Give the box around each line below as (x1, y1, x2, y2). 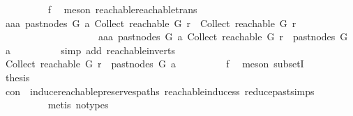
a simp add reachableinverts (5, 42, 175, 57)
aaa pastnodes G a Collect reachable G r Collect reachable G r (5, 15, 296, 30)
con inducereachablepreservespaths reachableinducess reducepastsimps (5, 83, 315, 98)
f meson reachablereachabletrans (47, 2, 197, 16)
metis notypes (47, 97, 109, 112)
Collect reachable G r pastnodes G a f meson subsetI (5, 56, 304, 71)
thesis (5, 69, 30, 84)
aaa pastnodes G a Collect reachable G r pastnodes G (98, 29, 348, 44)
